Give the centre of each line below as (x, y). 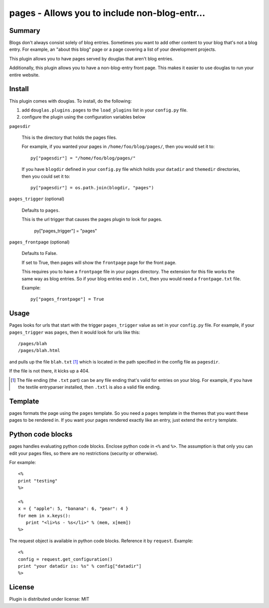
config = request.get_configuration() (66, 559)
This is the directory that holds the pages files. (69, 137)
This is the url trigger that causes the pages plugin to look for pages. (92, 220)
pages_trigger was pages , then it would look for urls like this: (75, 332)
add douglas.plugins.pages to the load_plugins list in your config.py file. (105, 110)
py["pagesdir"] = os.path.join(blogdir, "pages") (92, 188)
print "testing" (38, 481)
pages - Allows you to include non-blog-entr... (107, 13)
